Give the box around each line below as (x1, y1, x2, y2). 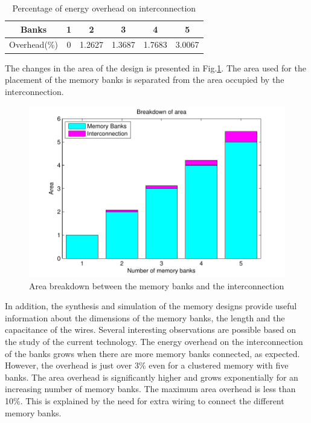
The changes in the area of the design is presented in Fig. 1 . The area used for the (5, 61, 306, 74)
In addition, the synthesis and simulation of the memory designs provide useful (5, 300, 297, 312)
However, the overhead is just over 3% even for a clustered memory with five (5, 359, 289, 372)
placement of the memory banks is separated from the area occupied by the (5, 73, 284, 86)
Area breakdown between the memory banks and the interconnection (29, 279, 284, 292)
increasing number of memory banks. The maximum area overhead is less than (5, 382, 296, 395)
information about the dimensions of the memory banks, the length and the (5, 311, 285, 324)
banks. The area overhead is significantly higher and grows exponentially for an (5, 370, 298, 383)
